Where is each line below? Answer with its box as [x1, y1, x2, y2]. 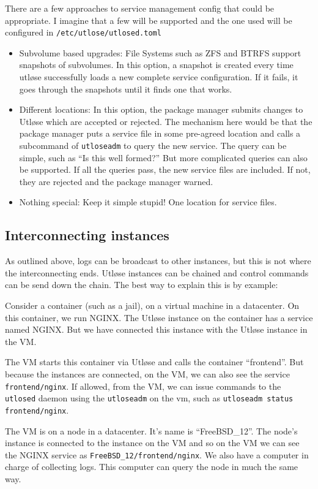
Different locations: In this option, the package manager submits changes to [19, 103, 303, 116]
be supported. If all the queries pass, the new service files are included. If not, [19, 163, 311, 176]
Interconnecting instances [5, 226, 169, 245]
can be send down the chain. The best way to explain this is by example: [5, 278, 278, 291]
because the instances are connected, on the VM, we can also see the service [5, 367, 290, 380]
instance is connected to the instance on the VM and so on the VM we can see [5, 436, 300, 449]
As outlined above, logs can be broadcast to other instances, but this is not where [5, 254, 311, 267]
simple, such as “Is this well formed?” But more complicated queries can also [19, 151, 308, 164]
